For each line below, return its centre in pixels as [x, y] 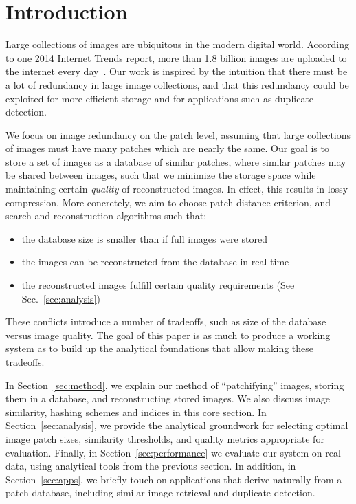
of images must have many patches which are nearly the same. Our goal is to [167, 148]
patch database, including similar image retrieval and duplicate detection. [160, 493]
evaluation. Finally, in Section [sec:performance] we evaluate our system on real [173, 452]
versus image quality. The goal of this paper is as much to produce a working [168, 335]
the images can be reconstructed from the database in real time [155, 262]
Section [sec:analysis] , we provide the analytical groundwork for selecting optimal [177, 425]
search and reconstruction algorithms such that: [106, 216]
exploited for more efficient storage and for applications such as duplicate [160, 98]
